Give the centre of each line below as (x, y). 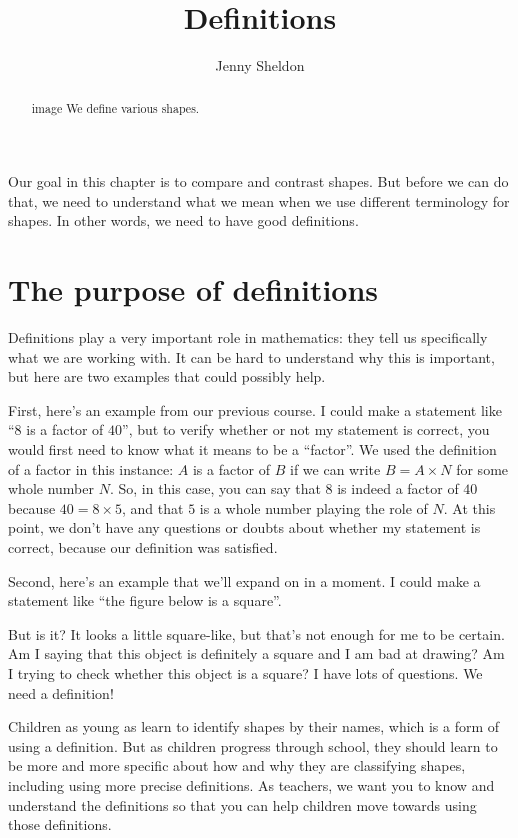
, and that (153, 507)
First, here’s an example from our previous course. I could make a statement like (255, 409)
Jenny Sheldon (260, 65)
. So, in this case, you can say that (215, 488)
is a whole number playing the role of (313, 507)
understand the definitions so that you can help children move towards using (242, 804)
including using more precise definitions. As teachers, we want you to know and (251, 784)
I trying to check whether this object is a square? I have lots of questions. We (245, 672)
